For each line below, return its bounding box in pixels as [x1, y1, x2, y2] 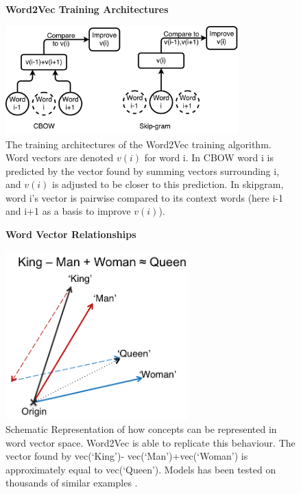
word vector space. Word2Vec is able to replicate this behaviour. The [5, 435, 296, 449]
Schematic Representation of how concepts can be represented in [5, 421, 277, 436]
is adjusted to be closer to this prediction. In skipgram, [52, 177, 284, 191]
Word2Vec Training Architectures [5, 2, 169, 16]
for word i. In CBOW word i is [144, 150, 274, 165]
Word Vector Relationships [5, 227, 136, 242]
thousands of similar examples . [5, 475, 138, 490]
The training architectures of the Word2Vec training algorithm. [5, 137, 272, 151]
